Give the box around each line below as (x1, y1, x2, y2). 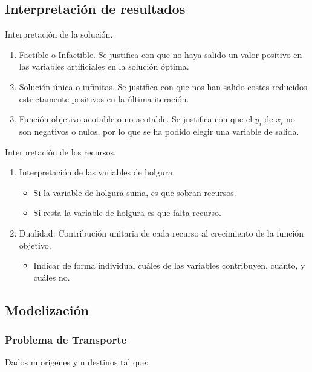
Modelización (5, 300, 89, 319)
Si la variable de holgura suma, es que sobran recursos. (33, 186, 236, 198)
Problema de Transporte (5, 332, 127, 347)
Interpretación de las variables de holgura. (19, 166, 175, 178)
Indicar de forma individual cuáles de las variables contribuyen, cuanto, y (33, 259, 305, 272)
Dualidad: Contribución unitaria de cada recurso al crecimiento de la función (19, 226, 304, 239)
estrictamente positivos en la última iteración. (19, 92, 189, 105)
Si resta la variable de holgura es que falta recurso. (33, 206, 221, 219)
